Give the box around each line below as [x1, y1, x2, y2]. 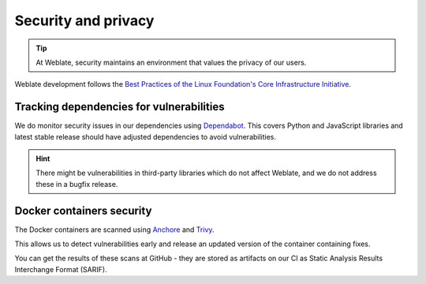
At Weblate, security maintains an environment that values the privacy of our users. [35, 58, 307, 67]
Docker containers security [14, 204, 152, 217]
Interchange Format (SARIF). [14, 264, 107, 274]
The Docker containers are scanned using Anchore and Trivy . [14, 225, 215, 234]
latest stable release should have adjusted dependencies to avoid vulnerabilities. [14, 132, 276, 141]
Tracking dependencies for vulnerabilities [14, 100, 225, 114]
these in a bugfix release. [35, 179, 118, 189]
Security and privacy [14, 12, 155, 29]
